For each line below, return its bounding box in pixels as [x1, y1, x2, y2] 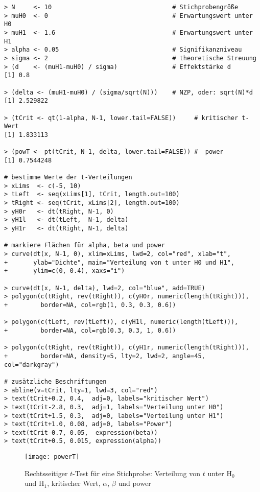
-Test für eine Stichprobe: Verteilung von [73, 467, 200, 478]
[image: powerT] [25, 453, 80, 461]
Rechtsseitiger [25, 467, 68, 478]
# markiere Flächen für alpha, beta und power [4, 242, 165, 249]
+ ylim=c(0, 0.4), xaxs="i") [4, 267, 125, 275]
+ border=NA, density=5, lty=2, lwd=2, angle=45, [4, 352, 205, 360]
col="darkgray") [4, 361, 59, 368]
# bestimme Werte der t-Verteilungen [4, 174, 132, 181]
